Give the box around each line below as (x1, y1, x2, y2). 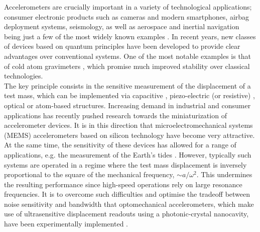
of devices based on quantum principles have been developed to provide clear (4, 41, 240, 51)
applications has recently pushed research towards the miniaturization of (4, 110, 227, 120)
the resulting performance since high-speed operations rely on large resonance (4, 179, 242, 189)
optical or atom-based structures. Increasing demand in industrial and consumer (4, 100, 251, 110)
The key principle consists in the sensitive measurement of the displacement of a (4, 80, 251, 91)
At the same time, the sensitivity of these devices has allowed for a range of (4, 139, 236, 150)
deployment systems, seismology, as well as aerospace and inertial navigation (4, 21, 239, 32)
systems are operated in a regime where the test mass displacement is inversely (4, 159, 247, 170)
